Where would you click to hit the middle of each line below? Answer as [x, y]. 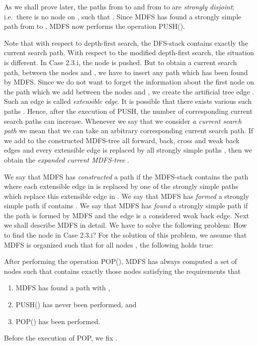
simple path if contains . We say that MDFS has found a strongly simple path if [126, 206]
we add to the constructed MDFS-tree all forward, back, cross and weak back [122, 140]
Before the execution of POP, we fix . [61, 338]
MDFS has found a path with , [63, 288]
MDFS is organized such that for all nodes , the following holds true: [109, 244]
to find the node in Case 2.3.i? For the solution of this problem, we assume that [126, 235]
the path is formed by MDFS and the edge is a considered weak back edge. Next [127, 215]
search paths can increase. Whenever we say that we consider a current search [123, 121]
